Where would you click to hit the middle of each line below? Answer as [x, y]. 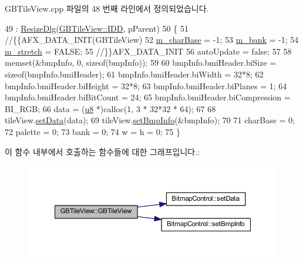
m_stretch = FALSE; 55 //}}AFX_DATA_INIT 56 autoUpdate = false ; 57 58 [148, 51]
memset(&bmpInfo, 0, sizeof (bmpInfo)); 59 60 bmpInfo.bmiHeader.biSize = [141, 63]
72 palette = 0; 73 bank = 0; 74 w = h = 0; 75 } [93, 131]
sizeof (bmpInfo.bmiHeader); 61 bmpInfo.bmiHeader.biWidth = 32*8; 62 [134, 74]
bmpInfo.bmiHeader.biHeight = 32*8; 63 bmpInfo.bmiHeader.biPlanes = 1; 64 [146, 85]
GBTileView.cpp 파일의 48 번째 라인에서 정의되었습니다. [107, 8]
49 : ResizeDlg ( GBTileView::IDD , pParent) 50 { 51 [97, 28]
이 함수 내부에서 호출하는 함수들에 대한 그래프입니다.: [102, 151]
